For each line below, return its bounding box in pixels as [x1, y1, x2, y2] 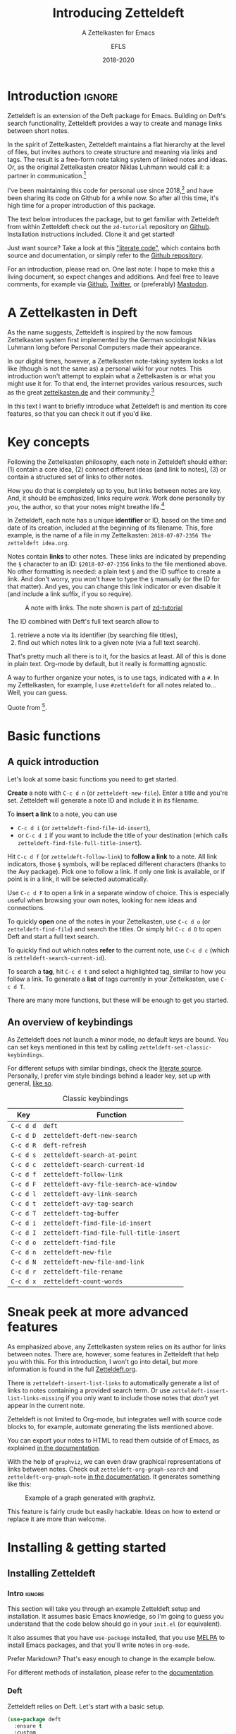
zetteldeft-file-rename [43, 1267, 123, 1276]
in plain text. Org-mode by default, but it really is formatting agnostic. [7, 660, 208, 668]
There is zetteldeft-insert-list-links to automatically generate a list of [7, 1378, 220, 1387]
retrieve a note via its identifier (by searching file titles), [17, 631, 178, 639]
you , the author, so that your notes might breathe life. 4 [7, 501, 166, 511]
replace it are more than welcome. [7, 1515, 107, 1523]
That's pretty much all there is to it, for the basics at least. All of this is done [7, 652, 227, 661]
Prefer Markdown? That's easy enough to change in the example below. [7, 1655, 216, 1663]
